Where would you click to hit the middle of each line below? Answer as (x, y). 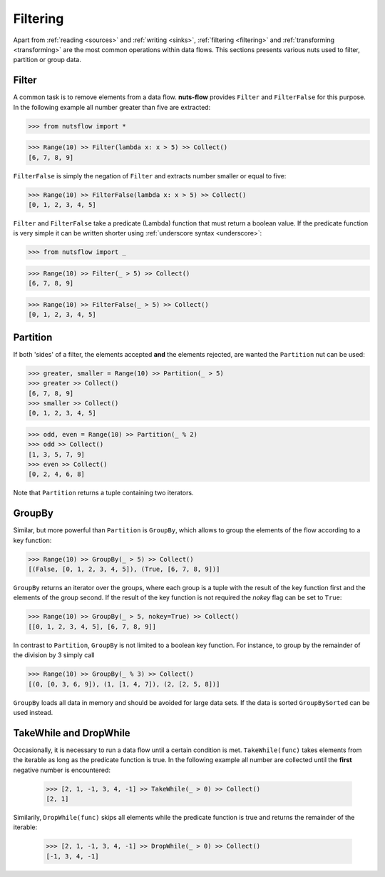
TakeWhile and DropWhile (72, 732)
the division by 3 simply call (54, 655)
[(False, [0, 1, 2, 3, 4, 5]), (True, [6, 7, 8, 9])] (124, 569)
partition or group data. (47, 60)
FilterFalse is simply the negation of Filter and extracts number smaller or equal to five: (150, 176)
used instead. (33, 712)
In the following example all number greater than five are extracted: (112, 107)
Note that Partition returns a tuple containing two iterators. (103, 493)
